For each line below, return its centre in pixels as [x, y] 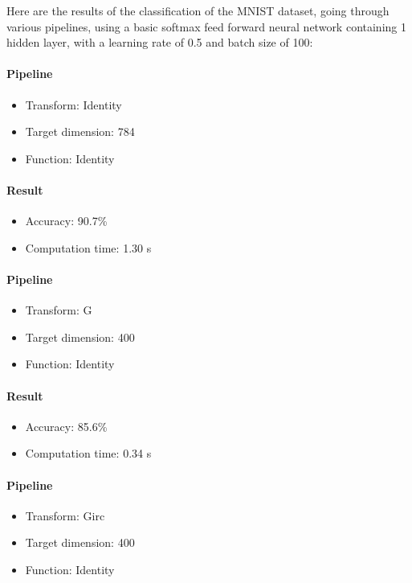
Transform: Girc [65, 515]
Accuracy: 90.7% [66, 221]
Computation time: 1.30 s [88, 247]
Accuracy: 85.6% [66, 426]
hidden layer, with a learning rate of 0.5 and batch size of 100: [160, 42]
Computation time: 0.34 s [88, 453]
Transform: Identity [73, 104]
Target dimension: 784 [80, 131]
